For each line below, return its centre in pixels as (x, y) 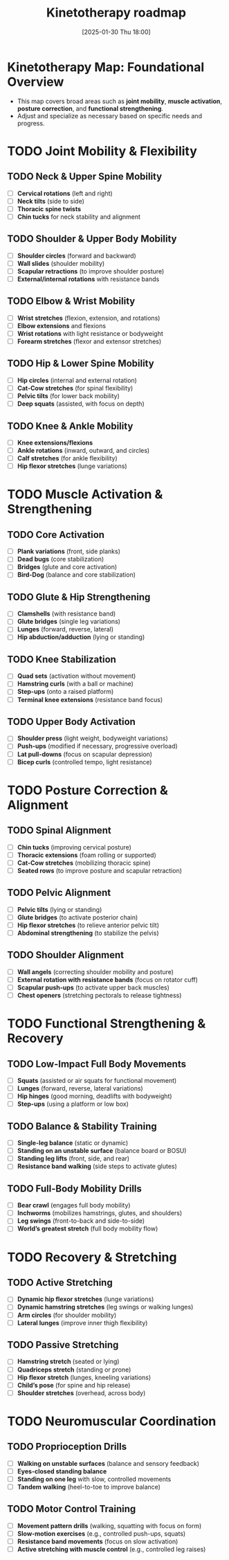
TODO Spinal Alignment (59, 831)
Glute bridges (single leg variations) (69, 622)
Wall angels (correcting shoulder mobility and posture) (95, 971)
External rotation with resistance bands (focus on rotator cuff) (108, 979)
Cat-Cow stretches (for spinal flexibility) (75, 388)
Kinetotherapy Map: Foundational (106, 67)
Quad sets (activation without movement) (76, 676)
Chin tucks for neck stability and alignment (79, 217)
